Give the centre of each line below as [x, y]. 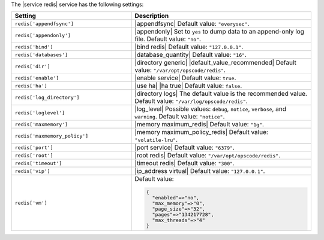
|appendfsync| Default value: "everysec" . [192, 24]
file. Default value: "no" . [168, 39]
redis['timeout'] [38, 163]
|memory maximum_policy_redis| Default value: [201, 132]
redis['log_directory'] [47, 97]
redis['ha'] [31, 86]
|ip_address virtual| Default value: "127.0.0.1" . [200, 171]
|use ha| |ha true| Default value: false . [188, 86]
